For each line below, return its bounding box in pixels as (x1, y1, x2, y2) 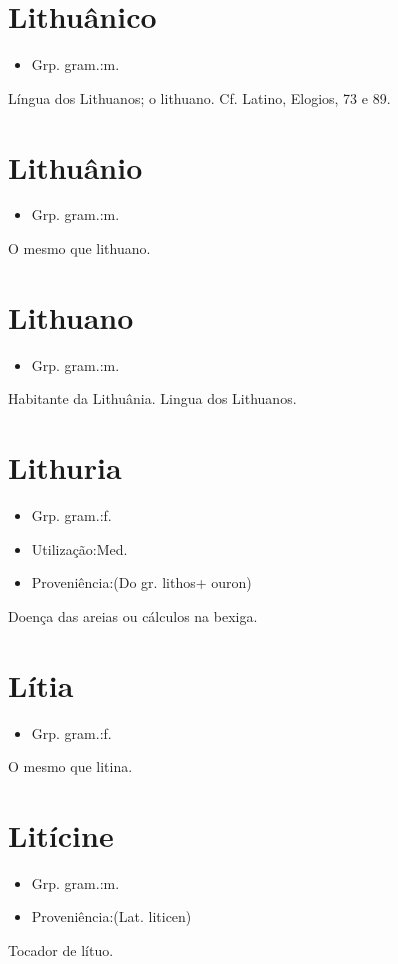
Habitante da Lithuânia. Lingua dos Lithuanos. (8, 388, 297, 409)
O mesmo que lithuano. (8, 238, 151, 259)
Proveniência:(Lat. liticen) (31, 906, 192, 927)
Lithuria (8, 447, 122, 488)
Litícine (8, 814, 114, 855)
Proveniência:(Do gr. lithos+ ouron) (31, 572, 252, 593)
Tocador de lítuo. (8, 940, 114, 961)
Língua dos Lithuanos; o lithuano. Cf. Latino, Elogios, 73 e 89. (8, 87, 391, 108)
